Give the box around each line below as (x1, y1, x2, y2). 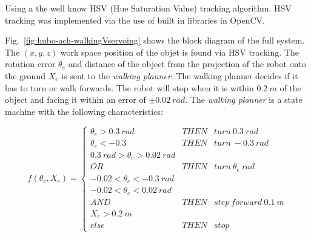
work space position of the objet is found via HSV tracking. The (60, 45, 299, 58)
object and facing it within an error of (5, 93, 146, 106)
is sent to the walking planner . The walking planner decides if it (61, 69, 298, 82)
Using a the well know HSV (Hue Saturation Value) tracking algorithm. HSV (5, 2, 292, 14)
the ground (5, 69, 45, 82)
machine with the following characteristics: (5, 105, 163, 117)
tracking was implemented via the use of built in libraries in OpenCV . (5, 13, 265, 26)
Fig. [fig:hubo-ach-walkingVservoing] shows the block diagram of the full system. (5, 34, 305, 47)
